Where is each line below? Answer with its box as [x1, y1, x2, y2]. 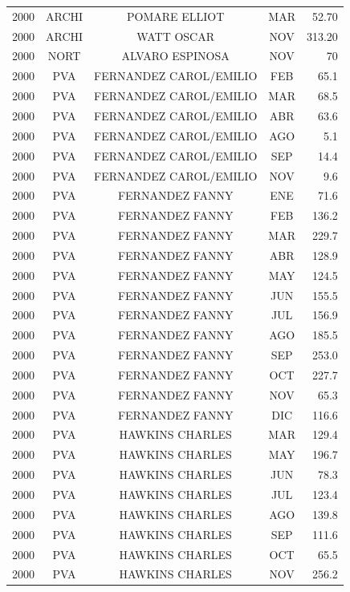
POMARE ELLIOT [127, 7, 225, 24]
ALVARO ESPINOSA [121, 47, 230, 64]
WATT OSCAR [136, 27, 215, 44]
